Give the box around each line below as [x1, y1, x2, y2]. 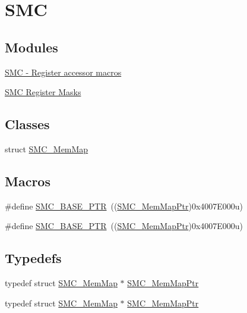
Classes [5, 115, 50, 133]
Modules [5, 37, 58, 56]
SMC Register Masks [5, 86, 81, 98]
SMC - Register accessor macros [5, 65, 122, 78]
